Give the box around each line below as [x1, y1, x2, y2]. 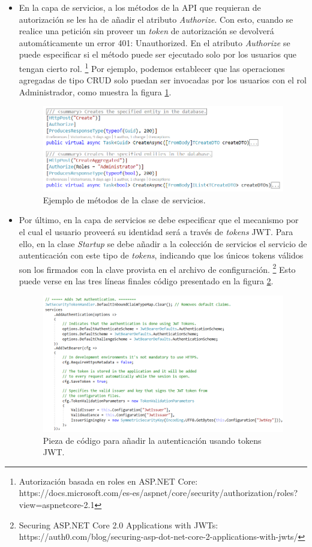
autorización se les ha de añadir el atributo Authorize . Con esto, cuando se [19, 13, 293, 25]
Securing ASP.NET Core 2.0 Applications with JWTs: [19, 518, 218, 531]
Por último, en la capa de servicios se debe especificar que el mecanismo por [19, 214, 299, 226]
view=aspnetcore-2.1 [19, 498, 95, 511]
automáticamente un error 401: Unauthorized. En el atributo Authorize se [19, 36, 290, 49]
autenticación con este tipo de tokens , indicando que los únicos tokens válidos [19, 249, 304, 262]
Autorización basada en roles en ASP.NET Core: [19, 474, 198, 487]
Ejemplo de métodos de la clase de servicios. [43, 193, 206, 206]
